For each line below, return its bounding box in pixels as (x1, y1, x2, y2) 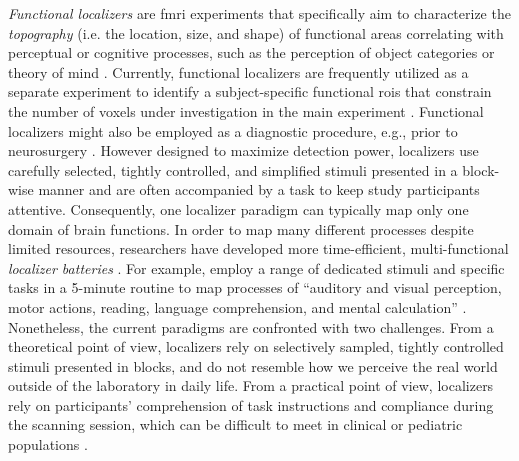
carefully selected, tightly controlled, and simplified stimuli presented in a (8, 159, 458, 180)
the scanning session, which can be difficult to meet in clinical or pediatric (8, 414, 463, 435)
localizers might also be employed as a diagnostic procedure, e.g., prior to (8, 120, 458, 141)
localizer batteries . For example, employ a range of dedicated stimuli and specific (8, 257, 505, 278)
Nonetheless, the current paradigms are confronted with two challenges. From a (8, 316, 494, 337)
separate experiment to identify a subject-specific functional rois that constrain (8, 81, 492, 102)
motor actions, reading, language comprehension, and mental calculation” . (8, 296, 467, 317)
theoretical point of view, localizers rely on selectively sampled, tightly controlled (8, 336, 504, 357)
